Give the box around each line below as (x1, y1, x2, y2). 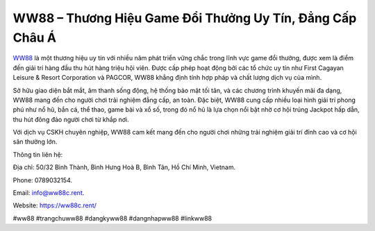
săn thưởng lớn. (12, 137, 58, 146)
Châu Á (12, 30, 57, 45)
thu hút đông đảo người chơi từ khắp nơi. (12, 115, 129, 123)
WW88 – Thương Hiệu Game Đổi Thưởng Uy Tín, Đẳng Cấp (12, 10, 357, 26)
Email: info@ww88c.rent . (12, 189, 85, 197)
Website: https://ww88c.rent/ (12, 201, 97, 209)
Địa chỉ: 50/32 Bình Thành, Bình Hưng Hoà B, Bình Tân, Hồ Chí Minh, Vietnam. (12, 163, 236, 171)
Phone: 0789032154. (12, 176, 73, 184)
